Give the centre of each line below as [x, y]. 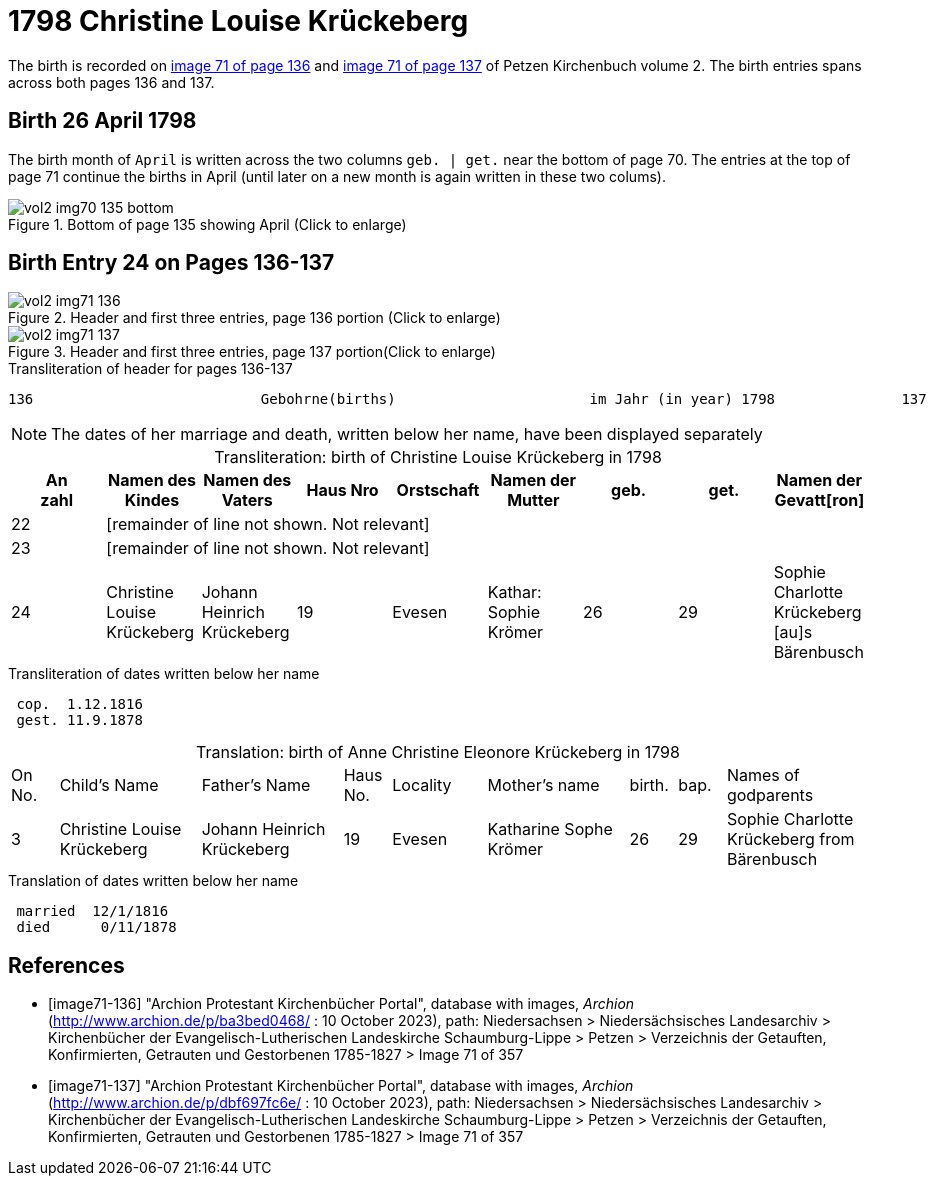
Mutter [533, 500]
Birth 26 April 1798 [102, 121]
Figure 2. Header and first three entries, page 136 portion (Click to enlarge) [254, 318]
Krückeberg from [790, 839]
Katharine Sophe [550, 829]
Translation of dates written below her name [153, 881]
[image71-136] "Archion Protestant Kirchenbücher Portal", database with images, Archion [341, 1004]
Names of [763, 775]
